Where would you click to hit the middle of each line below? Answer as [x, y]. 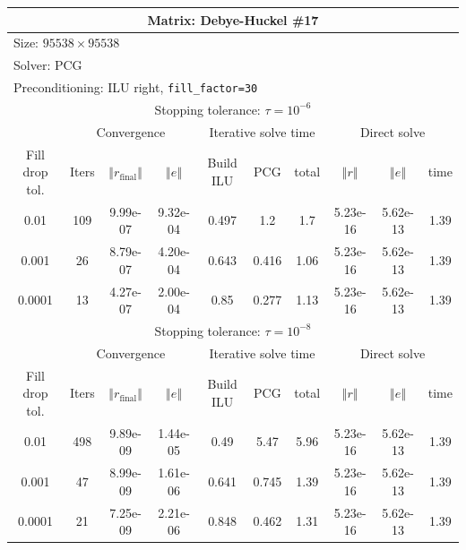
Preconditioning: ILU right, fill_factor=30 [136, 87]
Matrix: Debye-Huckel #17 [233, 19]
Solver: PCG [48, 65]
